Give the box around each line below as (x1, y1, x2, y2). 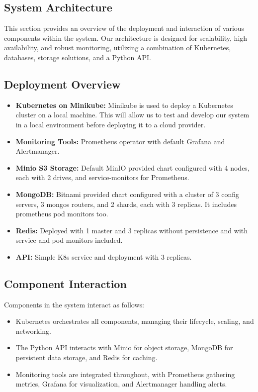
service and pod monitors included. (15, 235, 123, 245)
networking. (15, 325, 52, 336)
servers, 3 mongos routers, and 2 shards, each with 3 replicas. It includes (15, 198, 237, 209)
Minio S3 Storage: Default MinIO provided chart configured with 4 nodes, (15, 162, 250, 173)
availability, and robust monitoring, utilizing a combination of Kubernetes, (4, 42, 231, 53)
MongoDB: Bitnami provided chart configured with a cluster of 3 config (15, 189, 240, 199)
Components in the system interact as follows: (4, 299, 144, 309)
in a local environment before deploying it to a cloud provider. (15, 119, 206, 129)
